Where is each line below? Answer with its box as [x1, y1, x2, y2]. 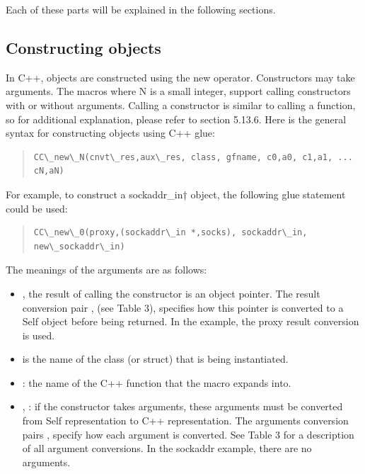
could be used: [6, 201, 68, 215]
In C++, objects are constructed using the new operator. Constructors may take [6, 69, 355, 84]
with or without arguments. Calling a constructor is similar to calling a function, [6, 97, 356, 112]
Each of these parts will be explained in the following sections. [6, 2, 276, 16]
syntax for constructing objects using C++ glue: [6, 125, 215, 140]
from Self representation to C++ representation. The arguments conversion [22, 413, 349, 428]
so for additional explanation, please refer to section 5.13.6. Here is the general [6, 111, 347, 126]
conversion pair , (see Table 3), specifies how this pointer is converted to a [22, 300, 344, 315]
